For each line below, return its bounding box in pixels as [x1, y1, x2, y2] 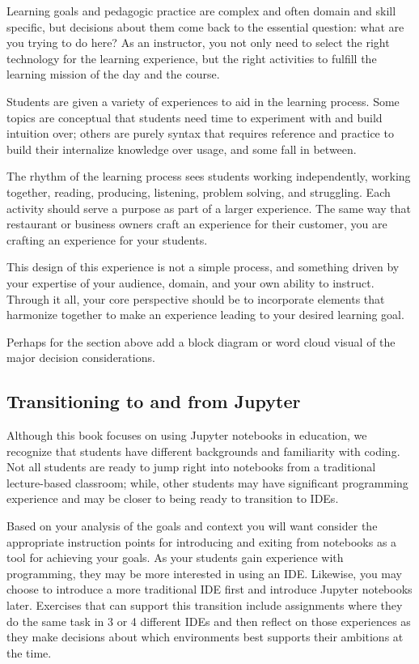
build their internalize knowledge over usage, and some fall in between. [6, 140, 357, 157]
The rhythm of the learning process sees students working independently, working [6, 168, 411, 185]
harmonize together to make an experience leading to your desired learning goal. [6, 306, 404, 323]
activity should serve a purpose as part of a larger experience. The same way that [6, 199, 411, 216]
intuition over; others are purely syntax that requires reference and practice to [6, 125, 394, 142]
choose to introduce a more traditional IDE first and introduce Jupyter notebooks [6, 581, 413, 598]
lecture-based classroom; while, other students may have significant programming [6, 474, 408, 491]
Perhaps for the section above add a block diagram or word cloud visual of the [6, 333, 396, 350]
